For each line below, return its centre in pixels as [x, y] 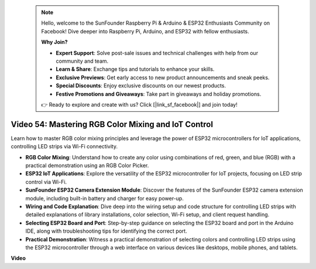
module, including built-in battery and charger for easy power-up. [104, 198]
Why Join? [54, 42]
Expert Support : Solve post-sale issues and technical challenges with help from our [157, 53]
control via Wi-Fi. [46, 182]
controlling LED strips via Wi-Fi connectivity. [64, 147]
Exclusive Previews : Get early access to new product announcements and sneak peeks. [163, 77]
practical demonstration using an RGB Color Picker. [87, 165]
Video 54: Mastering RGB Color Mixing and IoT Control [112, 124]
